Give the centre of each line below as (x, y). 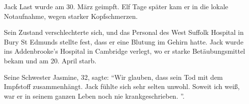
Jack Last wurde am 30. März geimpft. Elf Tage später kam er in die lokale (116, 6)
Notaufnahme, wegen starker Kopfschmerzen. (71, 16)
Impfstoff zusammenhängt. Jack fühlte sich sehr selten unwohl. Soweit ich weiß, (122, 86)
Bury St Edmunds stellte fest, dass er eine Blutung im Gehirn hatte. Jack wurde (124, 41)
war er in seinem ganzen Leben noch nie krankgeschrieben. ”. (94, 96)
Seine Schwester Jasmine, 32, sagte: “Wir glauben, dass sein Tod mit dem (114, 77)
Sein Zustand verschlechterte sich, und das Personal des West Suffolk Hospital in (124, 32)
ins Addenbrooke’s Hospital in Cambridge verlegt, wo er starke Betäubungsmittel (124, 51)
